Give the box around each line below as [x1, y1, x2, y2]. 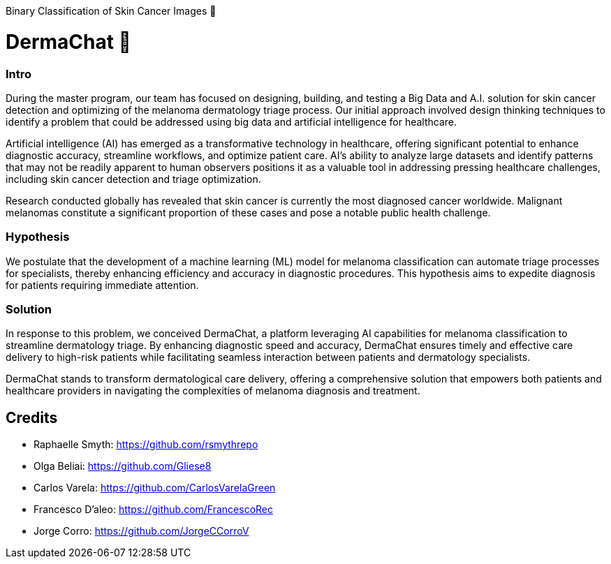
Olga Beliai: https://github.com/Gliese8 [34, 460, 212, 473]
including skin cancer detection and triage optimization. [6, 172, 261, 185]
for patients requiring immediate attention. [6, 279, 199, 291]
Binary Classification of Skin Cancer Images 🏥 [6, 5, 216, 17]
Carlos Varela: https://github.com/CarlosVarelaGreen [34, 482, 276, 494]
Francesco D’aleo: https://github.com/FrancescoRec [34, 503, 273, 516]
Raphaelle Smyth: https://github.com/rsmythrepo [34, 438, 258, 451]
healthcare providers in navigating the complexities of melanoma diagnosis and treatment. [6, 385, 420, 397]
